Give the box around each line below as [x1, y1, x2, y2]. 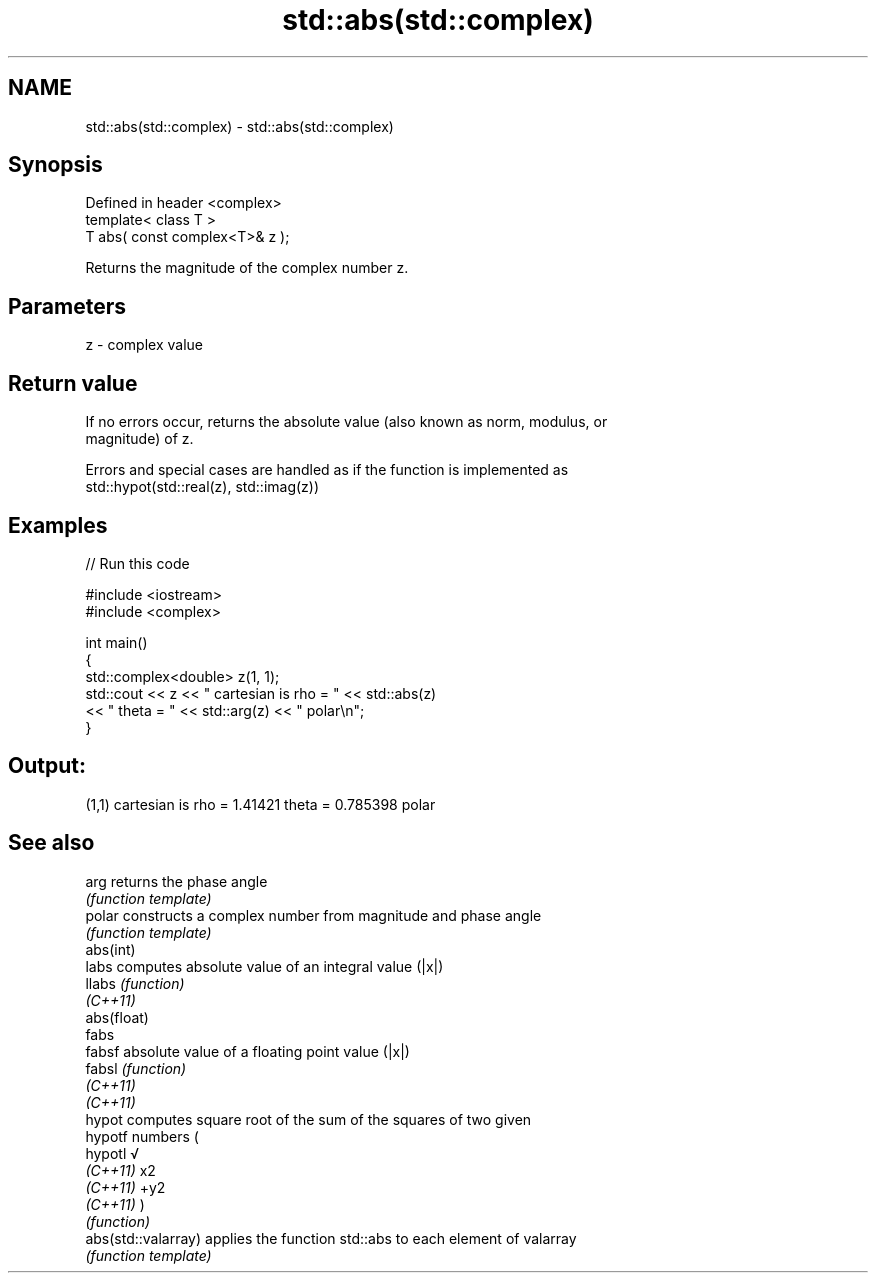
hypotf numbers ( [85, 1127, 199, 1145]
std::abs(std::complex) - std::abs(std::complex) [85, 117, 394, 135]
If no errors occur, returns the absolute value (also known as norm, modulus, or [85, 413, 608, 431]
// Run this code [85, 554, 190, 572]
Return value [8, 370, 138, 396]
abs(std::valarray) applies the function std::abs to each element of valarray [85, 1229, 577, 1247]
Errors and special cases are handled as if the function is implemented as [85, 461, 569, 479]
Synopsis [8, 152, 103, 178]
